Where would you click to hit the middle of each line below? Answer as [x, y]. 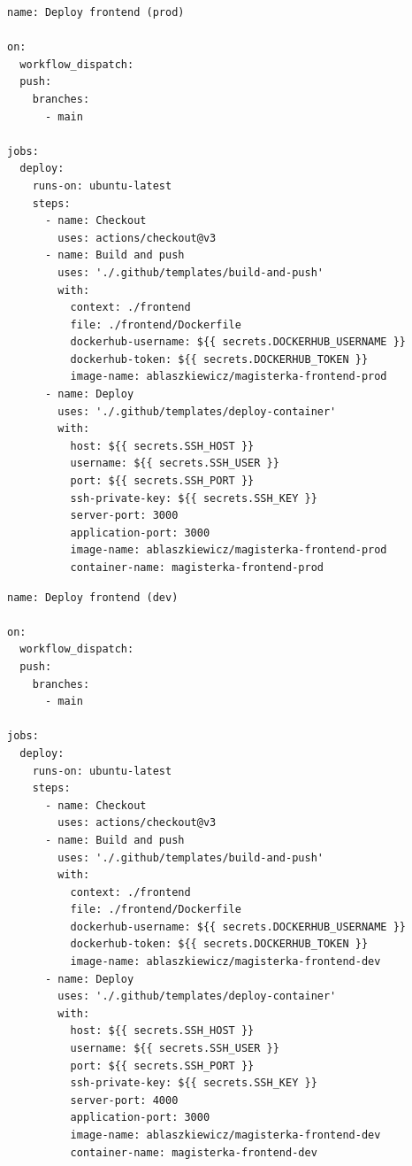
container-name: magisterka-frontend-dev [194, 1152]
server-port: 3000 [124, 516]
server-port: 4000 [124, 1100]
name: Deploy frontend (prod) [96, 12]
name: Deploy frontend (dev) [93, 597]
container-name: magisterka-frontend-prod [197, 568]
